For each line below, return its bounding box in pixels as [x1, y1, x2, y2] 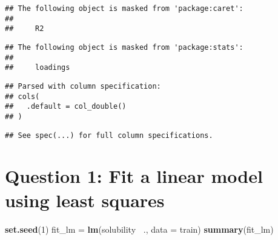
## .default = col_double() [5, 102, 127, 111]
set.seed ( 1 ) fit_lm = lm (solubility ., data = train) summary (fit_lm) [5, 222, 274, 235]
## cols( [5, 92, 40, 101]
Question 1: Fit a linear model [5, 163, 263, 188]
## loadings [5, 63, 70, 72]
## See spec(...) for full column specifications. [5, 131, 213, 140]
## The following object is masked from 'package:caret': [5, 4, 243, 13]
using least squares [5, 187, 165, 212]
